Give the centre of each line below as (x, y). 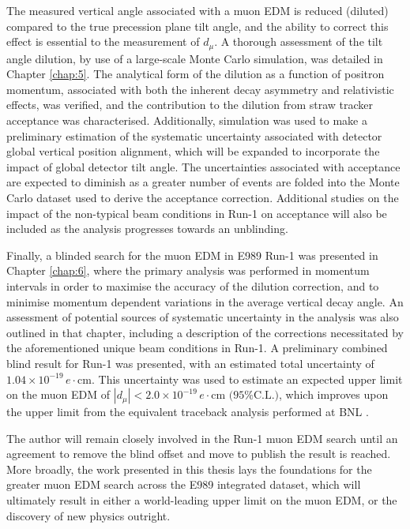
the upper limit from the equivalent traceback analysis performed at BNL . (188, 412)
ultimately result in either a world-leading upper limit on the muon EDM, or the (202, 500)
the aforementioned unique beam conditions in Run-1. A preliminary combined (197, 348)
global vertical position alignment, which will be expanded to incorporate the (193, 151)
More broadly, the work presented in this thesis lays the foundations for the (189, 469)
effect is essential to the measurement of (103, 41)
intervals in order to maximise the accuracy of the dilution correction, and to (193, 285)
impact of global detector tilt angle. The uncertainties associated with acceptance (203, 166)
